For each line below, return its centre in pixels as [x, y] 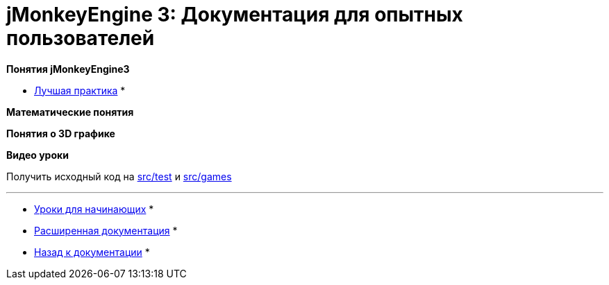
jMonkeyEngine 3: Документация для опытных [235, 15]
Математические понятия [70, 112]
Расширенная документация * [106, 230]
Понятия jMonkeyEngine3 [68, 69]
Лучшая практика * [80, 90]
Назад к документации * [92, 252]
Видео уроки [37, 155]
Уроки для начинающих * [94, 209]
